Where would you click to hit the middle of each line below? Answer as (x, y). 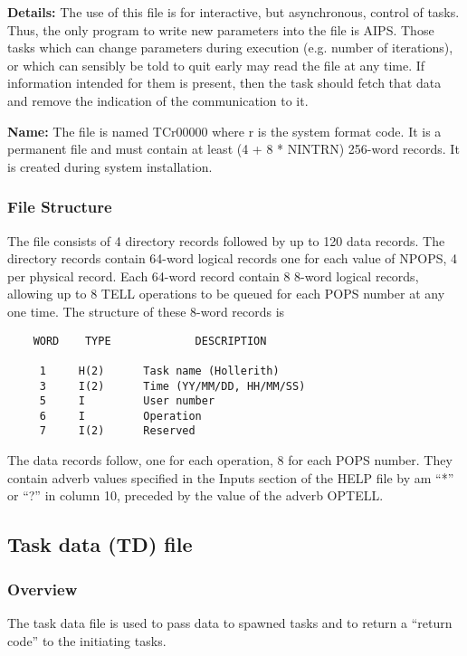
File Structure (60, 207)
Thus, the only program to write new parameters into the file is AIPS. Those (221, 29)
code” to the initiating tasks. (87, 640)
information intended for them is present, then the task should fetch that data (224, 83)
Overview (43, 589)
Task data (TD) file (100, 544)
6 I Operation (120, 416)
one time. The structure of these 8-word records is (146, 311)
